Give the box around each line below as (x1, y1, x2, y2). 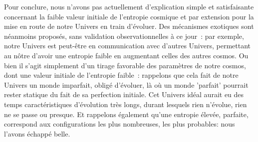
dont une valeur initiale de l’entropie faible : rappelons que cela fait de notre (4, 70, 239, 80)
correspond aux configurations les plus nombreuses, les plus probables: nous (4, 119, 235, 129)
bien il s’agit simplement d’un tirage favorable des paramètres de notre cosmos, (4, 60, 246, 70)
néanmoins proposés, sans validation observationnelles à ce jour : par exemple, (4, 30, 244, 41)
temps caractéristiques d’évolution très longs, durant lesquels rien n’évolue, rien (4, 99, 247, 109)
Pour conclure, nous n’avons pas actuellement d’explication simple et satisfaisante (4, 1, 254, 11)
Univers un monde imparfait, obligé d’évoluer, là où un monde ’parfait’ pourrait (4, 79, 249, 90)
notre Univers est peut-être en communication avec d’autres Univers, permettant (4, 40, 251, 51)
